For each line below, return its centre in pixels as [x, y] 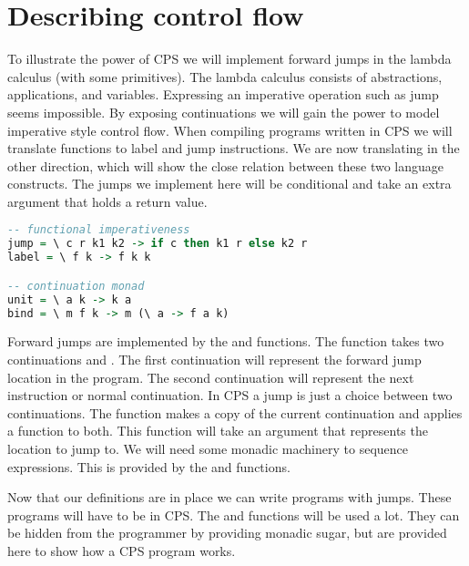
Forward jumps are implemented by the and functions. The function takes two [226, 341]
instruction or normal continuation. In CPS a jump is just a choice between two [230, 395]
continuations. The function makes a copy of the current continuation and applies [235, 412]
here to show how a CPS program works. [122, 550]
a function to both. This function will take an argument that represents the [218, 431]
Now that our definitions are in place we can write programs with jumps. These [229, 497]
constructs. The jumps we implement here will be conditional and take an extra [229, 184]
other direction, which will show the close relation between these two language [226, 165]
